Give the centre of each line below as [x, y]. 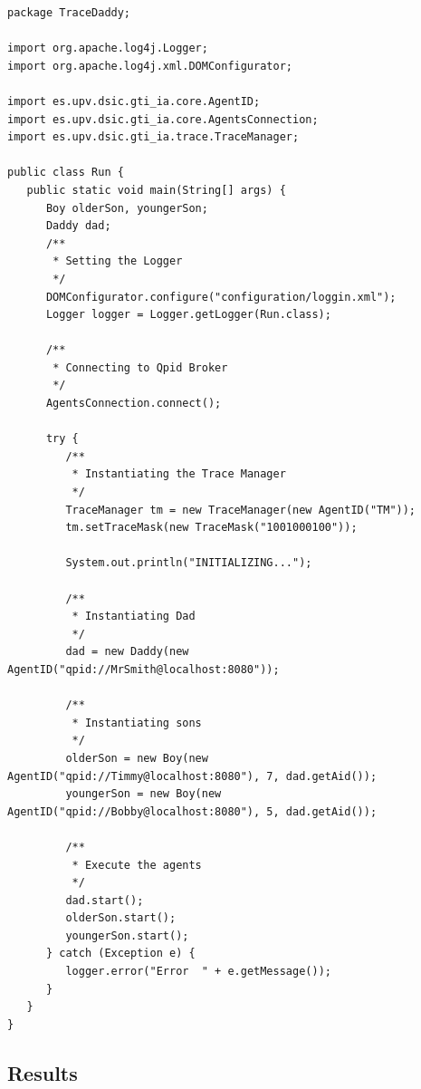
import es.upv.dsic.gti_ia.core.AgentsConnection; [163, 119]
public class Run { [66, 173]
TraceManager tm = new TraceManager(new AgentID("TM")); [241, 510]
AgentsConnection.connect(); [134, 404]
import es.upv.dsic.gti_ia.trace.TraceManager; [153, 137]
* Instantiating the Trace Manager [179, 474]
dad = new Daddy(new [127, 652]
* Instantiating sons [137, 723]
